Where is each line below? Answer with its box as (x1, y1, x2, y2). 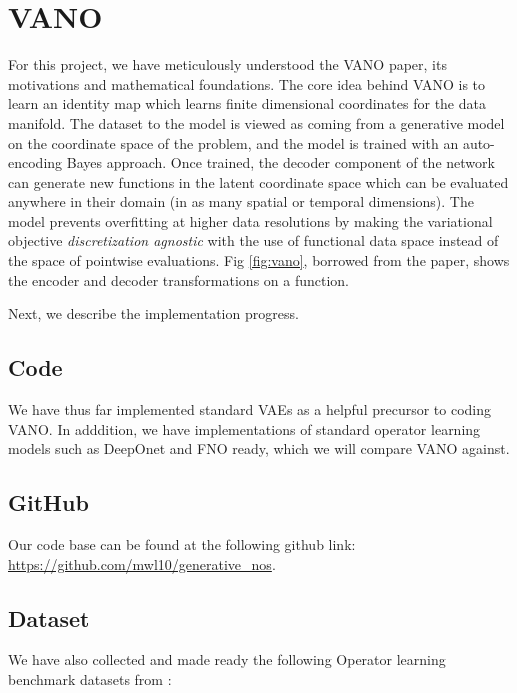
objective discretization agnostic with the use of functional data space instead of (8, 230, 499, 251)
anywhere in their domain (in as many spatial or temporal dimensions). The (8, 191, 474, 212)
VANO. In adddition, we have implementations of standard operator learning (8, 418, 481, 439)
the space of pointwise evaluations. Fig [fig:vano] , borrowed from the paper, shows (8, 250, 510, 271)
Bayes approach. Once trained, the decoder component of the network (66, 152, 495, 173)
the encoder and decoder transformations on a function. (8, 269, 350, 290)
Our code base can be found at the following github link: (8, 534, 356, 555)
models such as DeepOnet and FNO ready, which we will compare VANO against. (8, 438, 510, 459)
